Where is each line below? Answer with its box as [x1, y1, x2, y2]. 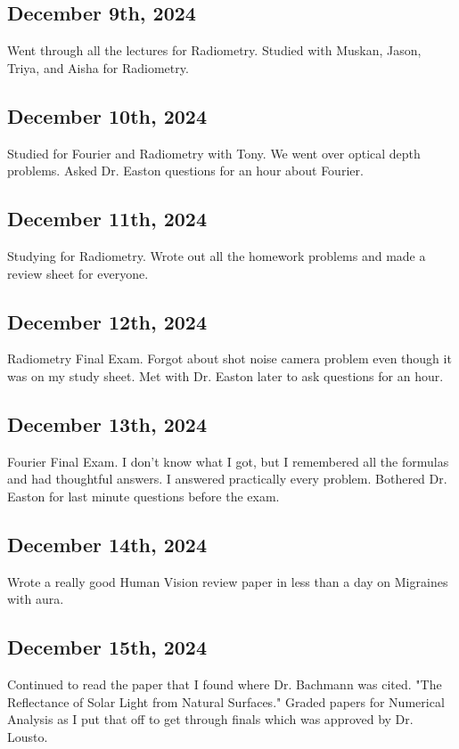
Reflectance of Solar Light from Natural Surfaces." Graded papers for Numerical [7, 692, 445, 711]
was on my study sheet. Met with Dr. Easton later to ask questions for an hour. [7, 366, 444, 385]
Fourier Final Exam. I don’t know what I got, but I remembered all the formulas [7, 452, 449, 470]
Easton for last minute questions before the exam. [7, 486, 280, 505]
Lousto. [7, 727, 48, 745]
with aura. [7, 590, 64, 608]
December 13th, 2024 [7, 410, 207, 437]
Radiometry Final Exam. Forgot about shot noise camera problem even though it [7, 349, 452, 368]
